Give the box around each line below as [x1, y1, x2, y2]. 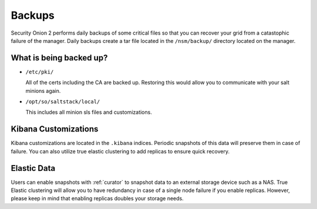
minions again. [25, 87, 61, 94]
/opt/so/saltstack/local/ [25, 99, 100, 105]
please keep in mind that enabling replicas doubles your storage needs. [11, 195, 184, 202]
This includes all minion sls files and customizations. [25, 109, 152, 116]
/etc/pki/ [25, 68, 54, 75]
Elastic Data [11, 163, 56, 173]
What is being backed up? [11, 53, 108, 63]
